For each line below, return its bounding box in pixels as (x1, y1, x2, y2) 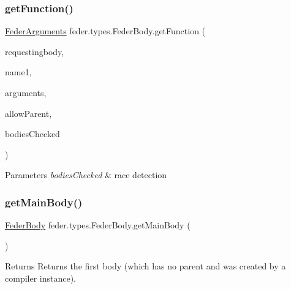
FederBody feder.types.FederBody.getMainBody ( (5, 219, 191, 231)
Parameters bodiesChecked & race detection (5, 168, 167, 181)
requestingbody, (5, 45, 64, 58)
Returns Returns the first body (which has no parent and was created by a (5, 260, 286, 272)
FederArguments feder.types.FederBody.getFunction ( (5, 24, 206, 37)
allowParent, (5, 107, 52, 119)
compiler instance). (5, 271, 77, 284)
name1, (5, 66, 32, 78)
